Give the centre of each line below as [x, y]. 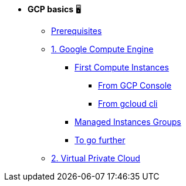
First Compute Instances [122, 67]
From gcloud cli [128, 104]
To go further [100, 140]
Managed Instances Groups [128, 122]
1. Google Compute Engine [102, 49]
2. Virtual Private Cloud [96, 158]
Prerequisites [77, 31]
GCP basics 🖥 [55, 9]
